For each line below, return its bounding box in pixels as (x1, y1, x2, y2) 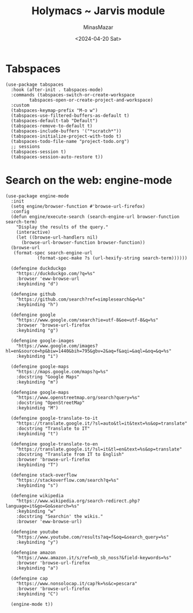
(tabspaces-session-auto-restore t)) (11, 154, 104, 160)
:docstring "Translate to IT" (16, 425, 91, 432)
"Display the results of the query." (16, 224, 109, 230)
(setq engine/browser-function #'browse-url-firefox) (11, 203, 145, 209)
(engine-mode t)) (11, 601, 54, 607)
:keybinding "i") (16, 353, 59, 359)
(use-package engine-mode (5, 193, 69, 199)
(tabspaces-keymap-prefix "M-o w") (11, 107, 98, 113)
